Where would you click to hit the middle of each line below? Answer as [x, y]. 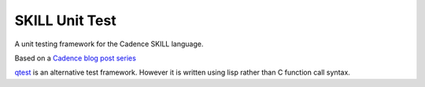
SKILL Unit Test [66, 20]
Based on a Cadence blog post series [76, 58]
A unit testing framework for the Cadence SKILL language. [109, 44]
